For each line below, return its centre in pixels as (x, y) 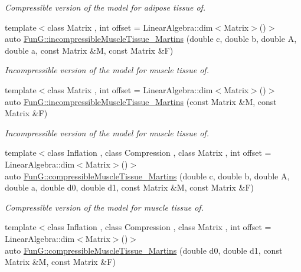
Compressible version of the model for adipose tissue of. (105, 7)
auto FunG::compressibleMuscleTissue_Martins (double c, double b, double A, (147, 176)
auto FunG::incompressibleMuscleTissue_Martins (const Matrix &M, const (141, 101)
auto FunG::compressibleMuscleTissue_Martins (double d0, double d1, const (144, 250)
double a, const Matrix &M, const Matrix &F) (89, 50)
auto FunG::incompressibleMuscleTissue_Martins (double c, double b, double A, (151, 39)
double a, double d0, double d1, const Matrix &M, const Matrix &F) (130, 187)
